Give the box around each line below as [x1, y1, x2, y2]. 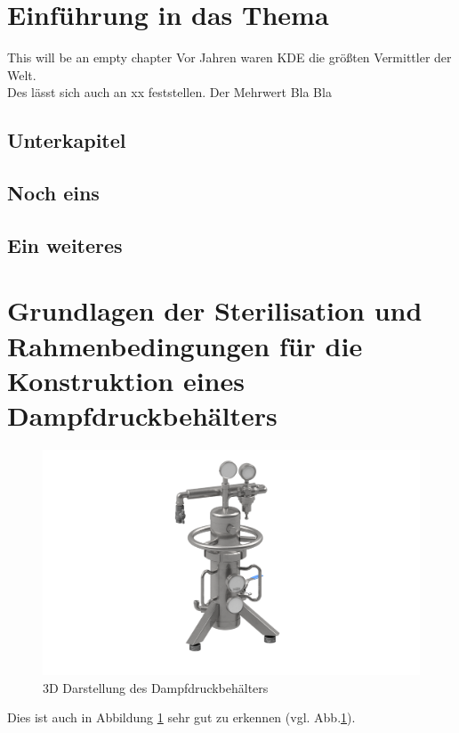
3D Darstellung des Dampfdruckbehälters [43, 678, 269, 696]
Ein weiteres [7, 231, 123, 258]
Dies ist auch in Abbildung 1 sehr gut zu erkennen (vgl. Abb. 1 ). [7, 708, 356, 727]
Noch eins [7, 179, 100, 207]
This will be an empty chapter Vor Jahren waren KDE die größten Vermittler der [7, 48, 452, 67]
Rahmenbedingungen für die [7, 327, 363, 363]
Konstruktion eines [7, 362, 245, 398]
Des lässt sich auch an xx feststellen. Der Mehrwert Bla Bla [7, 83, 332, 102]
